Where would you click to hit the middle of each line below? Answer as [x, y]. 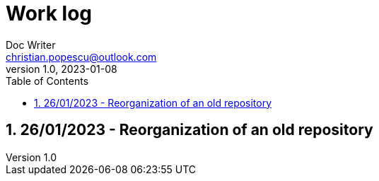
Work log [49, 13]
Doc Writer [31, 45]
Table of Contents [47, 81]
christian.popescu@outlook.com [81, 57]
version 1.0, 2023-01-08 [62, 69]
